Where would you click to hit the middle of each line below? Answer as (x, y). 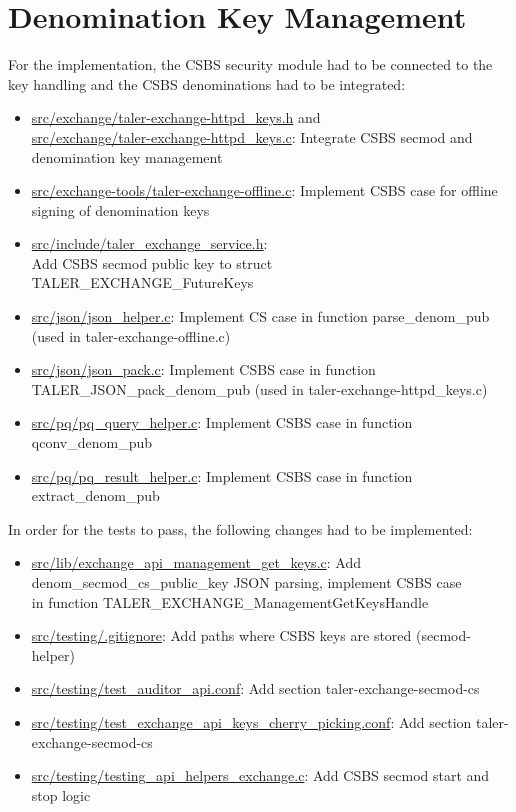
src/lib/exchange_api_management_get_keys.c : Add (196, 562)
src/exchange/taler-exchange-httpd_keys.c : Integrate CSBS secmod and (252, 136)
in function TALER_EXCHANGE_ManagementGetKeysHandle (230, 601)
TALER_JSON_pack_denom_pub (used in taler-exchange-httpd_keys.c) (259, 388)
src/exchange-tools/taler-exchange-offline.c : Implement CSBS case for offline (264, 190)
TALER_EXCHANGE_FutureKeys (142, 282)
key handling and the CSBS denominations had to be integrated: (207, 83)
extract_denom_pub (95, 495)
